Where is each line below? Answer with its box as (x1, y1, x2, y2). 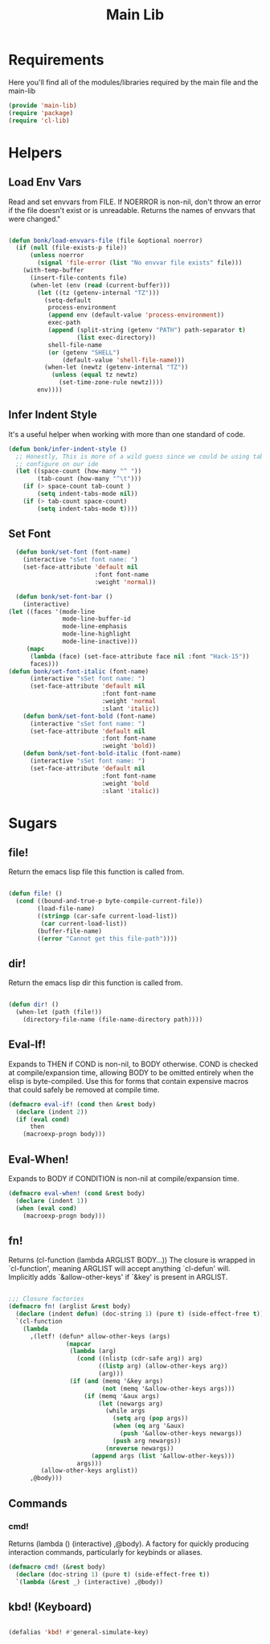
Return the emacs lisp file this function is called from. (8, 867, 185, 877)
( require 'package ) (8, 108, 74, 117)
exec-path (47, 319, 81, 327)
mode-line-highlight (62, 630, 131, 638)
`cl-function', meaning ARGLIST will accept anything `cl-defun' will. (8, 1264, 231, 1274)
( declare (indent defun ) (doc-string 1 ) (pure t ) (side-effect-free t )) (15, 1310, 264, 1319)
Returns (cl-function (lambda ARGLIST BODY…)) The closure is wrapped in (8, 1255, 256, 1265)
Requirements (8, 51, 104, 69)
